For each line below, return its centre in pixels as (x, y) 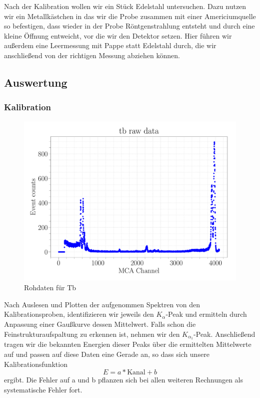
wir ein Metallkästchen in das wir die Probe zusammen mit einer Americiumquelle (130, 16)
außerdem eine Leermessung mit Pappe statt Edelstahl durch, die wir (110, 45)
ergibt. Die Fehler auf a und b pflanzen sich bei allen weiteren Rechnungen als (124, 380)
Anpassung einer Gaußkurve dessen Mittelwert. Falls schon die (100, 324)
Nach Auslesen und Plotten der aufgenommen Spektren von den (102, 304)
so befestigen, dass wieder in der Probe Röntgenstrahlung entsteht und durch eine (129, 26)
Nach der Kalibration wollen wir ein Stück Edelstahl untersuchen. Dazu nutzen (125, 6)
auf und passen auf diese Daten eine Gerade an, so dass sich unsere (107, 354)
